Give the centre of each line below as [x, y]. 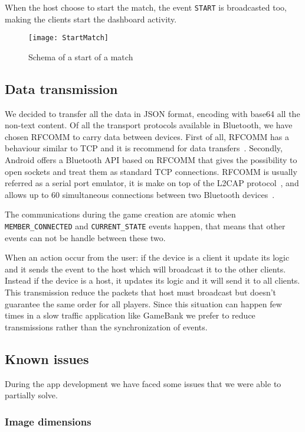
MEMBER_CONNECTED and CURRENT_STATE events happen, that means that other [145, 226]
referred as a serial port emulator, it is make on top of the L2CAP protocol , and [152, 183]
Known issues [47, 358]
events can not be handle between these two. [85, 237]
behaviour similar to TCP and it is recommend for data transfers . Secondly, [144, 148]
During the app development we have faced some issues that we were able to [143, 383]
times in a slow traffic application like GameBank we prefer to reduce [130, 315]
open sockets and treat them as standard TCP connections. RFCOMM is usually [151, 171]
